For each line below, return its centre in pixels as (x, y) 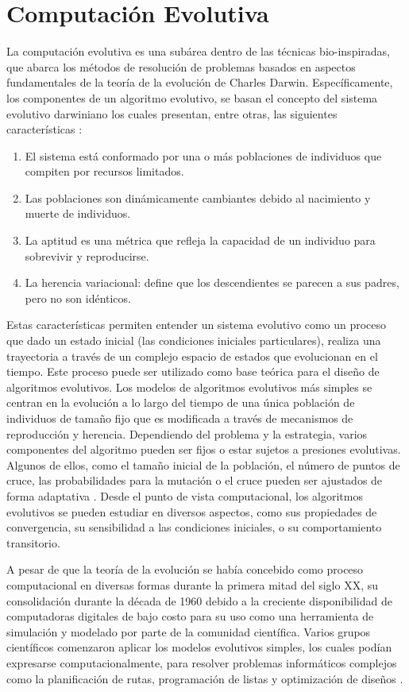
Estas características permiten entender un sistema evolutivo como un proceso (197, 325)
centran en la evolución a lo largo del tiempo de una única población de (181, 402)
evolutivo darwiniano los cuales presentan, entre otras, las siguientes (172, 113)
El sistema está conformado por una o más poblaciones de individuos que (203, 155)
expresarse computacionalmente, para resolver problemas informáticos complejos (202, 662)
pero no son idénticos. (78, 298)
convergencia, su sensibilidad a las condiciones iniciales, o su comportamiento (194, 527)
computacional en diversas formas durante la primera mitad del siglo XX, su (193, 584)
